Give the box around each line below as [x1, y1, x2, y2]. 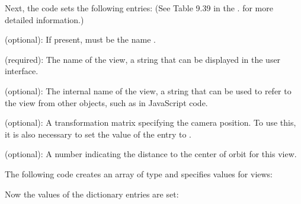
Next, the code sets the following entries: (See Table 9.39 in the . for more [5, 2, 273, 14]
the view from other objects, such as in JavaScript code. [5, 96, 208, 109]
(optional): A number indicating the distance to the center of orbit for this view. [5, 148, 297, 160]
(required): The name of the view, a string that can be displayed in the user [5, 53, 281, 65]
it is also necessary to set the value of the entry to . [5, 128, 192, 140]
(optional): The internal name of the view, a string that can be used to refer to [5, 84, 292, 97]
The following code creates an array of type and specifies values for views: [5, 167, 273, 180]
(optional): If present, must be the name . [5, 33, 156, 46]
